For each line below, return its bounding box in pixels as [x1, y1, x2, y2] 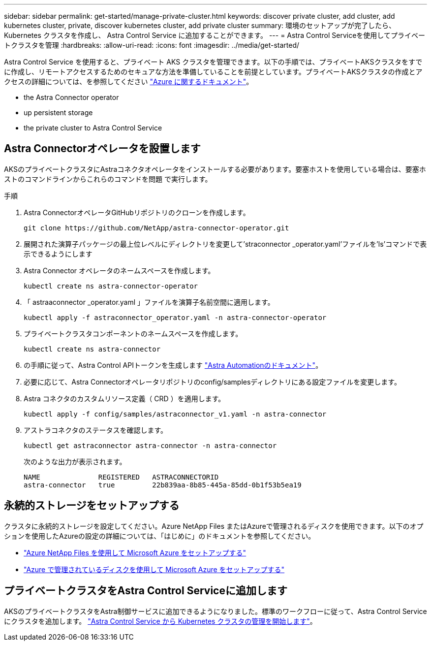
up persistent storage [24, 108, 93, 117]
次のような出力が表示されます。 [24, 457, 126, 466]
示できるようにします [24, 249, 92, 258]
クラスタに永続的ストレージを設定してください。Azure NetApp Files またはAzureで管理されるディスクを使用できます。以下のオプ [4, 521, 424, 530]
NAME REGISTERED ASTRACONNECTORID [24, 473, 219, 481]
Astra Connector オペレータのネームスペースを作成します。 [24, 266, 215, 275]
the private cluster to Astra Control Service [24, 124, 162, 132]
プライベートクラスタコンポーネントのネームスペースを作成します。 [24, 329, 243, 338]
